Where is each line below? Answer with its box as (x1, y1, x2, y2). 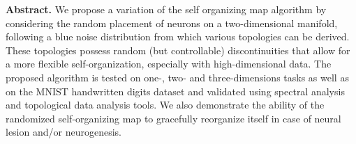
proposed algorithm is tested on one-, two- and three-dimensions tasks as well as (6, 70, 349, 84)
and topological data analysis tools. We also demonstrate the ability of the (6, 97, 325, 112)
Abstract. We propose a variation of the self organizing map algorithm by (6, 2, 327, 16)
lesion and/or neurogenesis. (6, 125, 121, 139)
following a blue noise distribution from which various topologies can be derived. (6, 29, 350, 44)
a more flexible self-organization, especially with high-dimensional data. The (6, 56, 332, 71)
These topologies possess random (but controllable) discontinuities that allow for (6, 42, 350, 57)
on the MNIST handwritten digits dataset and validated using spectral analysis (6, 83, 345, 98)
